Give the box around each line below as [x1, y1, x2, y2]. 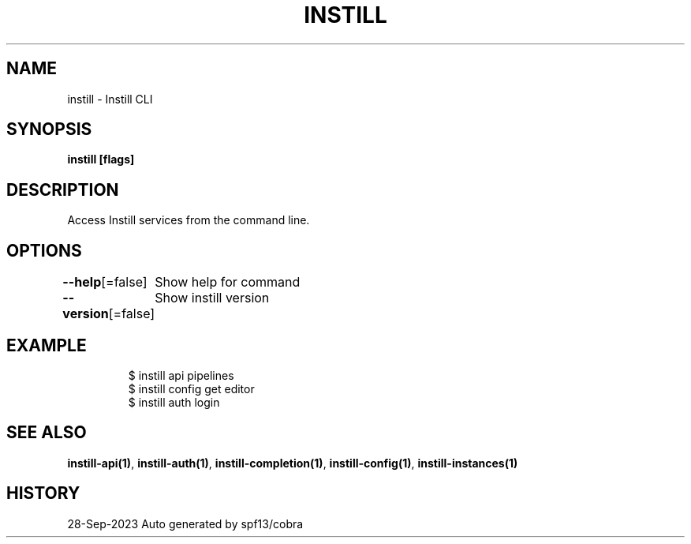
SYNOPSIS [6, 119, 92, 140]
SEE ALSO [6, 422, 87, 443]
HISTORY [6, 483, 80, 504]
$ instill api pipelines [128, 368, 234, 382]
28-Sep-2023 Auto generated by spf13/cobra [67, 516, 304, 531]
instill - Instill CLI [67, 92, 153, 106]
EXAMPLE [6, 335, 87, 355]
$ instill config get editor [128, 381, 255, 396]
